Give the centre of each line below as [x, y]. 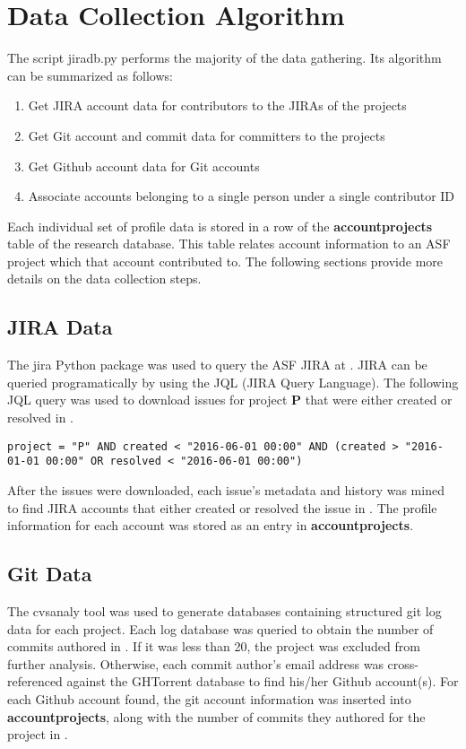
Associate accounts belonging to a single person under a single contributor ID [242, 196]
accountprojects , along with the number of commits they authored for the [216, 716]
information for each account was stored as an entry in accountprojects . [211, 525]
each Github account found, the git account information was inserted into [209, 698]
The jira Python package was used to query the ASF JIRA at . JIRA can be [217, 365]
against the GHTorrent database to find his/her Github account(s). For [263, 681]
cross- [403, 663]
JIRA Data [60, 327]
